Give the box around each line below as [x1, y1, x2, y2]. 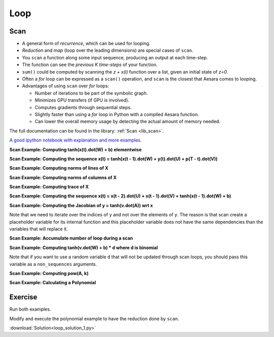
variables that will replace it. [9, 226, 68, 232]
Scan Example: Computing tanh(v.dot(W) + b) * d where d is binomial [9, 244, 158, 251]
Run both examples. [9, 306, 51, 312]
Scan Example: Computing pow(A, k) [9, 271, 89, 276]
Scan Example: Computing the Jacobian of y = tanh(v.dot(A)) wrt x [9, 202, 153, 208]
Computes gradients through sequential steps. [35, 104, 132, 110]
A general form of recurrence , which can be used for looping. [22, 41, 151, 47]
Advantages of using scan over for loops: [22, 83, 109, 89]
